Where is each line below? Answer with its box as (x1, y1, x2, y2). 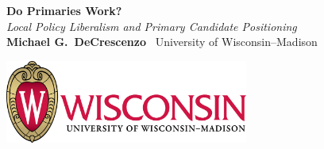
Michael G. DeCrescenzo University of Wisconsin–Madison (6, 33, 318, 50)
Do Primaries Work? (6, 2, 122, 18)
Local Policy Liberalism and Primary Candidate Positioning (6, 17, 297, 34)
